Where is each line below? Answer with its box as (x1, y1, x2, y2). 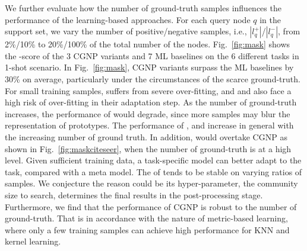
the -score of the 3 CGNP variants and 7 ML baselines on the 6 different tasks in (5, 49, 299, 62)
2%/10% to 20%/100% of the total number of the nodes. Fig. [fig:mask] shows (5, 38, 290, 50)
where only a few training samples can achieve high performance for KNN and (5, 223, 290, 236)
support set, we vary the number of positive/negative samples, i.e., (5, 25, 247, 37)
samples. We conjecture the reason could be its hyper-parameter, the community (5, 177, 298, 189)
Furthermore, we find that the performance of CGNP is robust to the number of (5, 200, 297, 213)
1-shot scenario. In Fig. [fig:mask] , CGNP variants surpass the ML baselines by (5, 61, 294, 73)
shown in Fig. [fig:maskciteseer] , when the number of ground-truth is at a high (5, 142, 292, 155)
